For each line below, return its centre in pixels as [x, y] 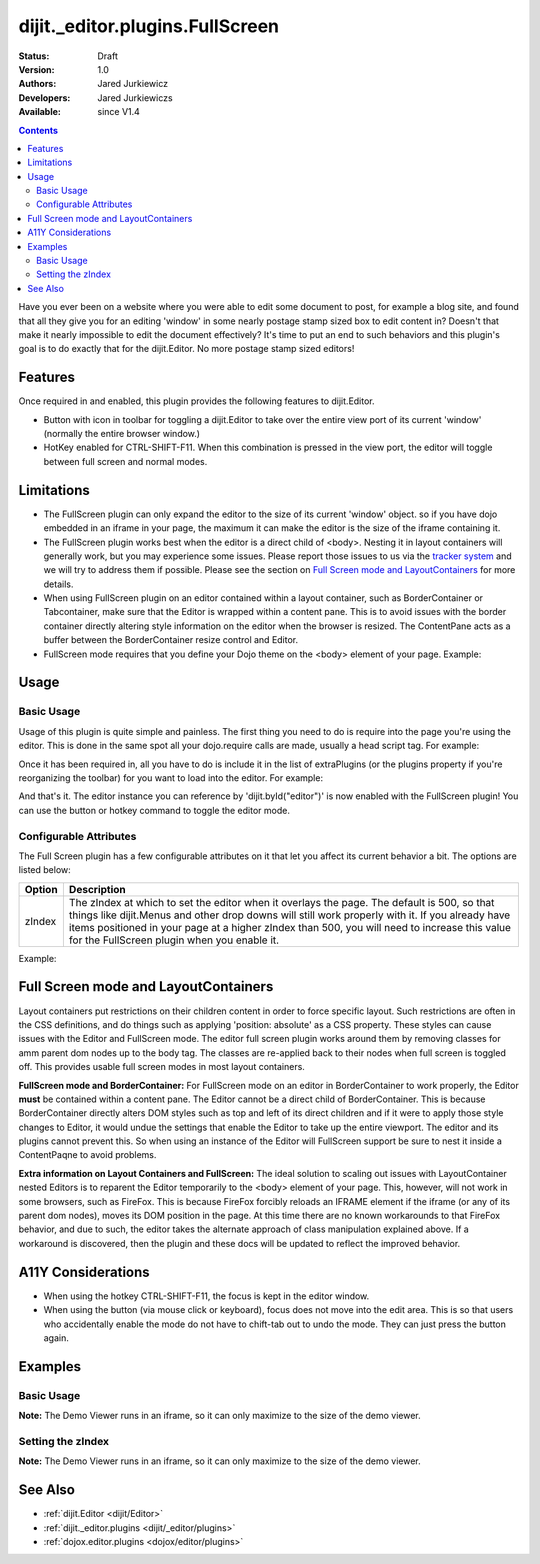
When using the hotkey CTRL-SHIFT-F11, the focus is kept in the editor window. [206, 1296]
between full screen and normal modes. [125, 461]
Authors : [37, 84]
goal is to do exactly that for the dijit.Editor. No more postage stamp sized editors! [186, 349]
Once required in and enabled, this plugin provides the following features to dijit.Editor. [196, 401]
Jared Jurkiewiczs [135, 97]
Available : [40, 112]
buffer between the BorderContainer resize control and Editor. [171, 640]
